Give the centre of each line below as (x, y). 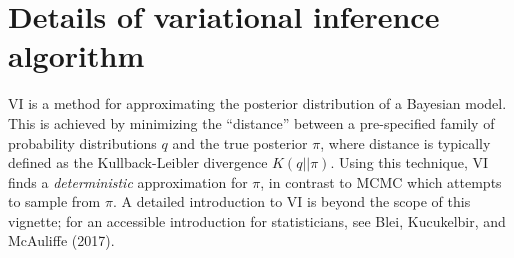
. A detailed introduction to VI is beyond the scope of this (291, 201)
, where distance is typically (405, 142)
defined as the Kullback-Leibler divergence (138, 162)
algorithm (76, 55)
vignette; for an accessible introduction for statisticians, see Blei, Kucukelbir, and (257, 220)
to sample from (54, 201)
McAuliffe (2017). (61, 240)
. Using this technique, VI (409, 162)
